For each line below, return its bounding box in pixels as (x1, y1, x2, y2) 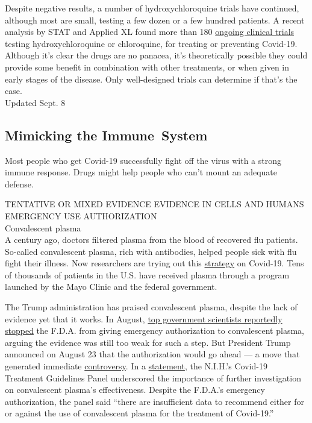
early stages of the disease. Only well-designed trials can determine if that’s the (5, 72, 298, 85)
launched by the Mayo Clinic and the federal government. (5, 280, 217, 293)
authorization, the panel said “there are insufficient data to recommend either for (5, 395, 304, 407)
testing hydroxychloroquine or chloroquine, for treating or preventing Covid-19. (5, 37, 298, 49)
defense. (5, 177, 34, 190)
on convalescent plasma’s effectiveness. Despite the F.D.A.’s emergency (5, 383, 265, 396)
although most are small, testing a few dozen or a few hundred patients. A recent (5, 13, 305, 26)
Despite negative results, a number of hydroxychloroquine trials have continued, (5, 2, 299, 14)
